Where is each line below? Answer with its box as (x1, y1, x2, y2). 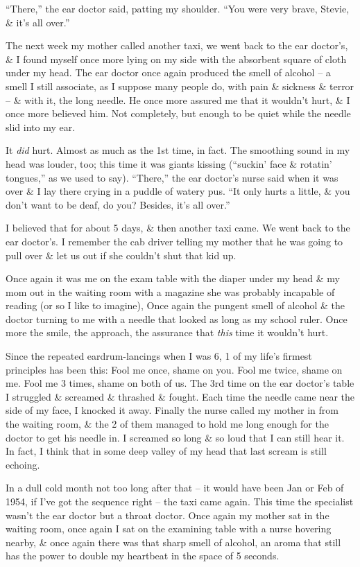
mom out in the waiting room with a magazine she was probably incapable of (6, 284, 335, 299)
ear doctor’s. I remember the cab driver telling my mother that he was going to (6, 234, 343, 248)
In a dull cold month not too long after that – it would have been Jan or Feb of (6, 480, 344, 495)
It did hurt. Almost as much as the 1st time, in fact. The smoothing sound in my (6, 143, 350, 157)
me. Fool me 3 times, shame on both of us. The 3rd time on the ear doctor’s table (6, 376, 354, 390)
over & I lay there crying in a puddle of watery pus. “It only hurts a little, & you (6, 184, 350, 198)
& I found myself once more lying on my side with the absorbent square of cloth (6, 51, 347, 66)
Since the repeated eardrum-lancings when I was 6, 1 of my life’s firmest (6, 349, 312, 363)
